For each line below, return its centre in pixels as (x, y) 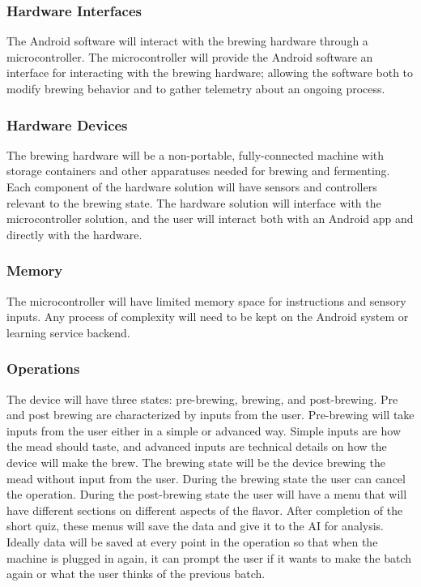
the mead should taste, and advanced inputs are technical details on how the (197, 446)
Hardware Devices (67, 124)
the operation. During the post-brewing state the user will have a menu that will (207, 494)
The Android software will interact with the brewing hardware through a (187, 41)
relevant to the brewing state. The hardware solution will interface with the (194, 202)
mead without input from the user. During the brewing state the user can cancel (206, 478)
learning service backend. (68, 332)
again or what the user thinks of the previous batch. (136, 574)
